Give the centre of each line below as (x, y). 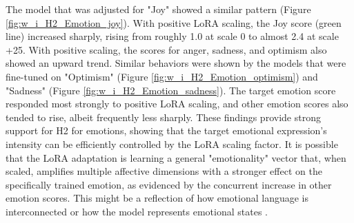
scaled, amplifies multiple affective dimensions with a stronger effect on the (164, 171)
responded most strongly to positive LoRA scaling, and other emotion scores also (177, 104)
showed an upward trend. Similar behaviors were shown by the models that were (176, 63)
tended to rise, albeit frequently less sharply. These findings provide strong (163, 117)
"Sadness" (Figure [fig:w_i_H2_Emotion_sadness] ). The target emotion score (171, 90)
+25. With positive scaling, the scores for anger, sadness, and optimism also (166, 49)
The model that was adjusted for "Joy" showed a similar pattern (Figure (158, 9)
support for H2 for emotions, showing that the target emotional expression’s (166, 130)
